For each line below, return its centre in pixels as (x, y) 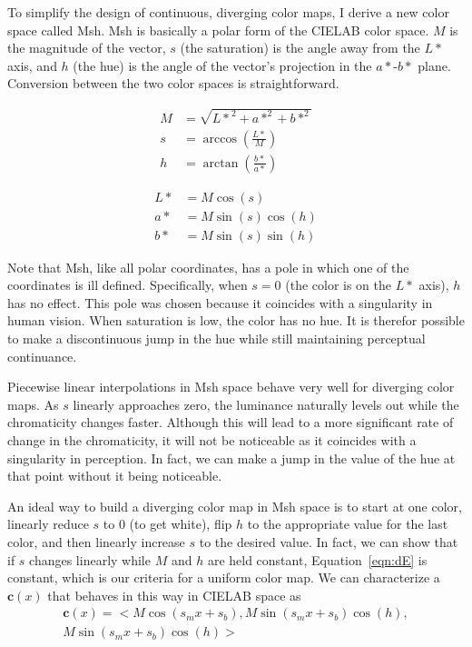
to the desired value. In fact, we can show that (329, 542)
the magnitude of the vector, (87, 48)
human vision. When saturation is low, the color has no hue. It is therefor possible (236, 320)
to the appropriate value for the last (348, 524)
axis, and (32, 65)
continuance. (42, 356)
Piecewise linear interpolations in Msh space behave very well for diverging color (231, 387)
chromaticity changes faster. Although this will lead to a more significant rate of (231, 422)
